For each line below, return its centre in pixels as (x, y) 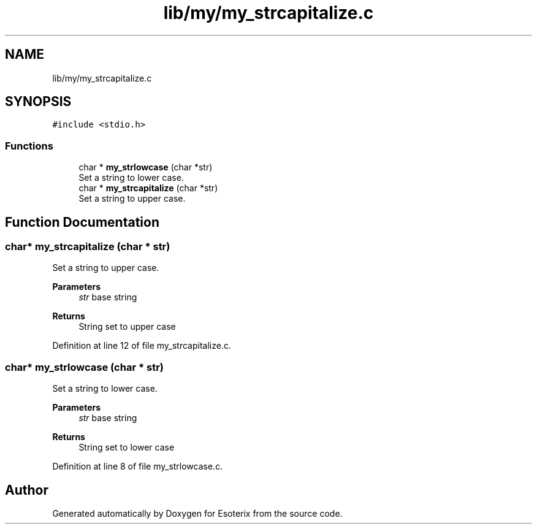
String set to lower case (127, 447)
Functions (29, 146)
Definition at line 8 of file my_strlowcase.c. (138, 466)
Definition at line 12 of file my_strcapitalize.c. (142, 346)
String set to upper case (127, 327)
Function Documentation (82, 222)
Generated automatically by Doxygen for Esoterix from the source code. (197, 513)
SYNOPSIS (38, 102)
